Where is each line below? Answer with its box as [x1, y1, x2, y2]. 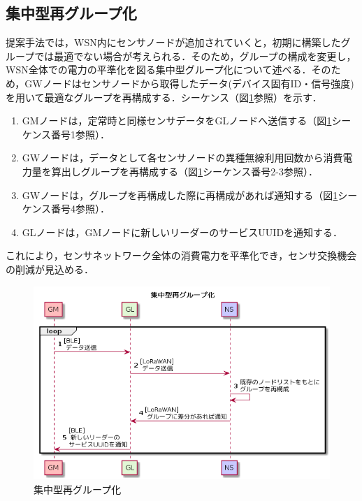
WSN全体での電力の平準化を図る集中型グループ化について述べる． [6, 62, 312, 77]
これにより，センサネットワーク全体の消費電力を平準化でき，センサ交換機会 [6, 248, 357, 263]
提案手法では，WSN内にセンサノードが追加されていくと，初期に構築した [6, 35, 341, 50]
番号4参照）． [51, 201, 110, 216]
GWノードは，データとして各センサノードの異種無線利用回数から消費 [22, 150, 343, 165]
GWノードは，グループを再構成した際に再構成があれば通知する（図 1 [22, 187, 338, 202]
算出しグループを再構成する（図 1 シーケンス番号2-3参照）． [51, 164, 318, 178]
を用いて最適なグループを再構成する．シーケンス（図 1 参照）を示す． [6, 89, 322, 104]
